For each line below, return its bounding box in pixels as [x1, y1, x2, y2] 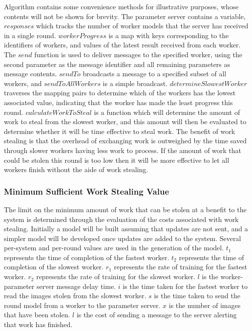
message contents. [4, 68, 57, 79]
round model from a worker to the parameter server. [4, 300, 161, 310]
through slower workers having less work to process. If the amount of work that [4, 145, 242, 155]
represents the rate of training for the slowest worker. [36, 271, 195, 282]
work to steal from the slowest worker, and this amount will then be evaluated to [4, 116, 247, 127]
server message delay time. [36, 281, 116, 291]
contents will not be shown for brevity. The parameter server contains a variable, [4, 11, 246, 21]
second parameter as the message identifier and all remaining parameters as [4, 59, 231, 69]
